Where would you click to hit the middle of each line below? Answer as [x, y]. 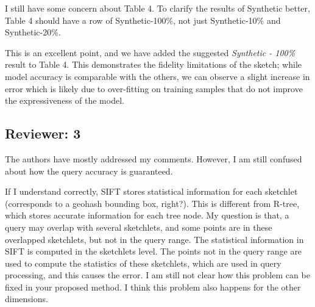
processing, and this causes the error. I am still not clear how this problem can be [157, 275]
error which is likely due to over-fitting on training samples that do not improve [154, 88]
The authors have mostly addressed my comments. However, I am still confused [154, 158]
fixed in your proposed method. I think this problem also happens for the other [153, 287]
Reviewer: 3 [43, 133]
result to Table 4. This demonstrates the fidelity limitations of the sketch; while [154, 64]
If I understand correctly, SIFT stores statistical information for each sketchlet [151, 191]
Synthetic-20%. [33, 32]
